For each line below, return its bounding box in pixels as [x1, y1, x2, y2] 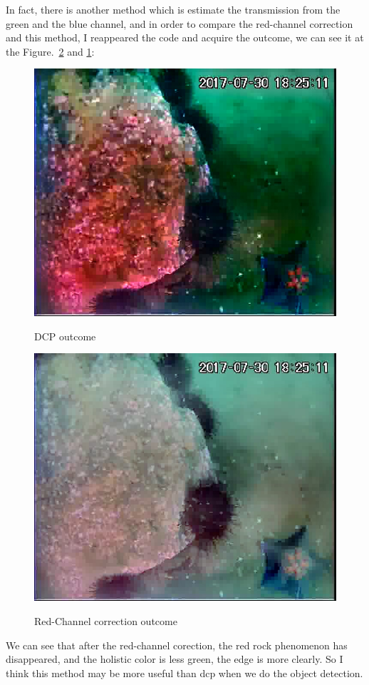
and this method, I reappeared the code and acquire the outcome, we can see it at [6, 30, 364, 45]
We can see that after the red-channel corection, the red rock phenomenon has [6, 637, 348, 652]
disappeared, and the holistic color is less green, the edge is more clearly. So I [6, 651, 343, 666]
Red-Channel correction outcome [34, 613, 177, 628]
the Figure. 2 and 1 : [6, 44, 95, 59]
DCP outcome [34, 328, 96, 343]
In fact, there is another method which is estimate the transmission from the [6, 2, 341, 16]
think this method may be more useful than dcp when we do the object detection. [6, 665, 363, 680]
